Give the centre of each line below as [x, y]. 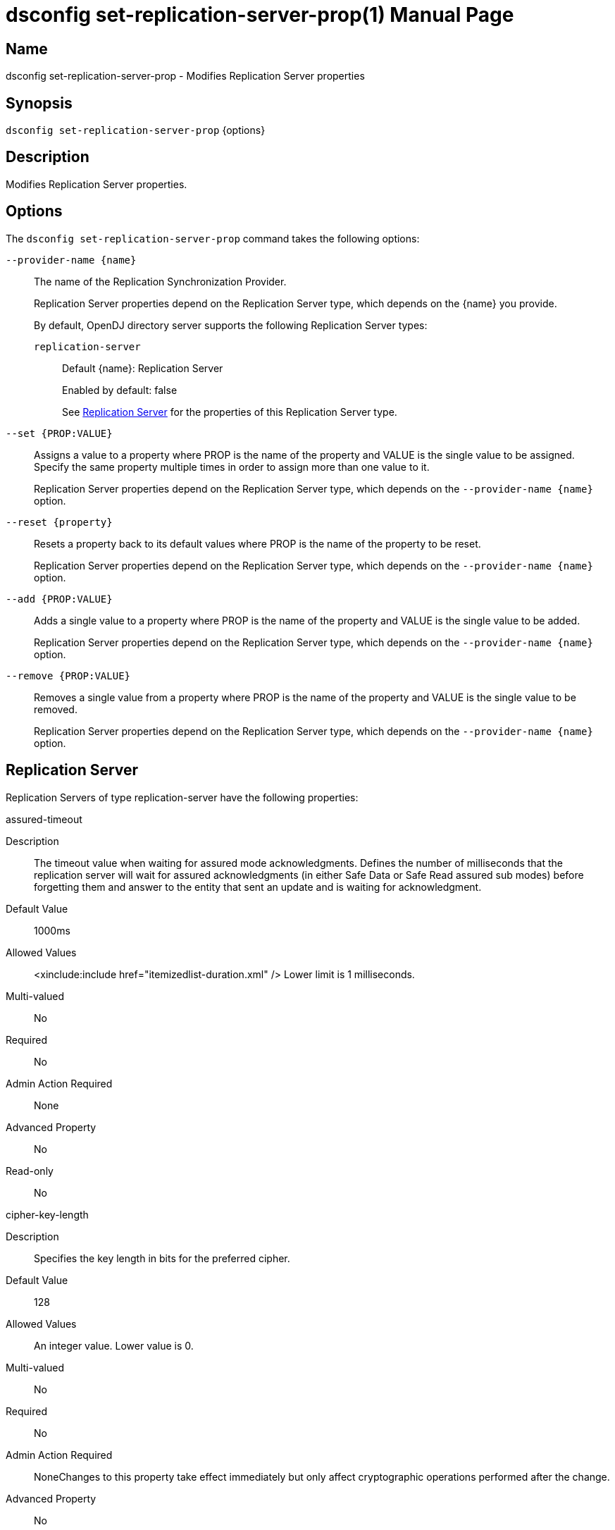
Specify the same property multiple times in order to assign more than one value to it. [232, 467]
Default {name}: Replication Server [143, 368]
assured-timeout [44, 819]
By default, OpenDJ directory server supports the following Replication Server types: [231, 325]
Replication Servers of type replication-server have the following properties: [182, 797]
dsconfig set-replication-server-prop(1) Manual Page [260, 15]
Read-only [30, 1171]
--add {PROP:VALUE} [59, 599]
